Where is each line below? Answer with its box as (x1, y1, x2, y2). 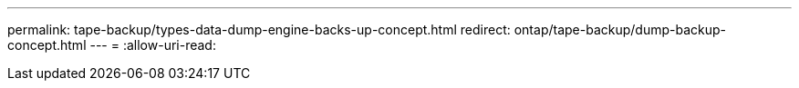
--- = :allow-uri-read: (89, 37, 216, 53)
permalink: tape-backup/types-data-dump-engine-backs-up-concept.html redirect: (7, 22, 511, 37)
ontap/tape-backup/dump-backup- (514, 22, 726, 37)
